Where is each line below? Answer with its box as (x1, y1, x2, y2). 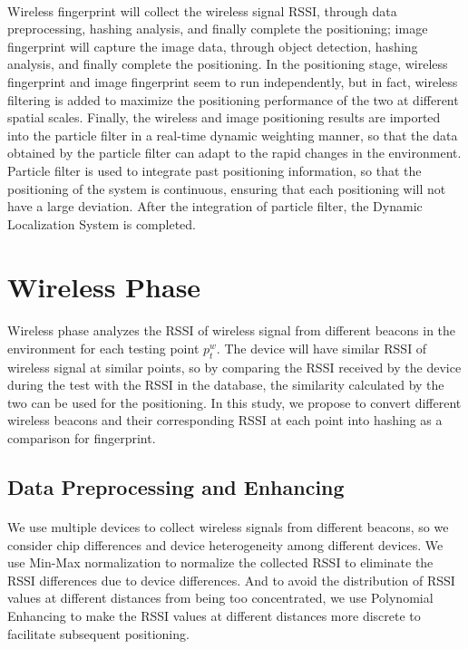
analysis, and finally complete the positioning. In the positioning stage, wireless (7, 54, 448, 73)
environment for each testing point (7, 338, 200, 357)
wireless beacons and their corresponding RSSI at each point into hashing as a (7, 411, 443, 430)
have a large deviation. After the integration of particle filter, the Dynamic (7, 197, 423, 216)
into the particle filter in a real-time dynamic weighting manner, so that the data (7, 125, 458, 144)
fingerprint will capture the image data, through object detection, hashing (7, 36, 418, 55)
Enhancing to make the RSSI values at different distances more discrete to (7, 605, 421, 625)
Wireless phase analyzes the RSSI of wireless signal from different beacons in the (7, 321, 456, 340)
